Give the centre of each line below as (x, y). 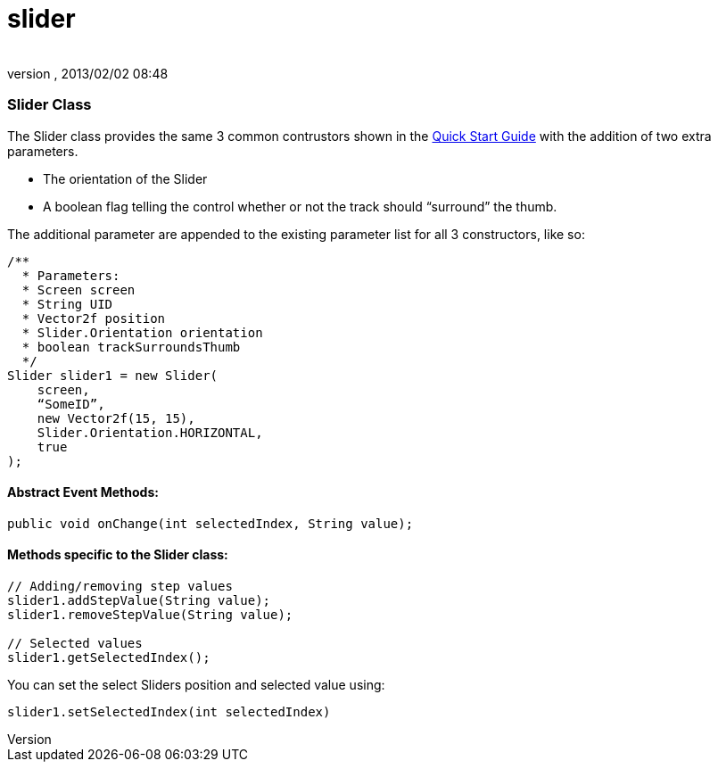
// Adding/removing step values (120, 586)
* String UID (67, 304)
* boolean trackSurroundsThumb (131, 347)
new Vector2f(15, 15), (116, 418)
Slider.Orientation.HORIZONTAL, (150, 432)
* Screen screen (78, 289)
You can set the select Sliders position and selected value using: (196, 684)
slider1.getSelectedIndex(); (109, 657)
